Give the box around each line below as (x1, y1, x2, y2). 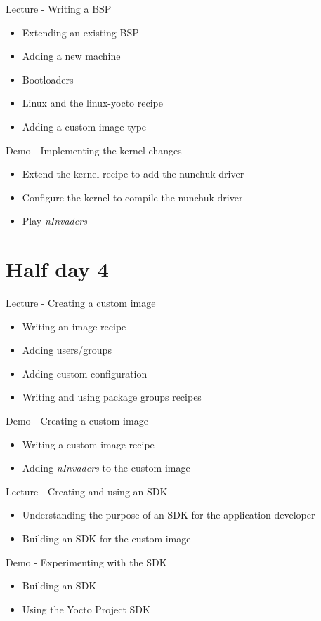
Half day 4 (6, 255, 109, 283)
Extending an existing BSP (22, 25, 139, 39)
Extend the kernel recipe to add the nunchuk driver (22, 166, 244, 181)
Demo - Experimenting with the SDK (6, 554, 167, 569)
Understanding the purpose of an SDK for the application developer (22, 507, 315, 522)
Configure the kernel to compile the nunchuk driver (22, 189, 243, 204)
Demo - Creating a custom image (6, 413, 148, 428)
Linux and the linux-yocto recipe (22, 95, 163, 110)
